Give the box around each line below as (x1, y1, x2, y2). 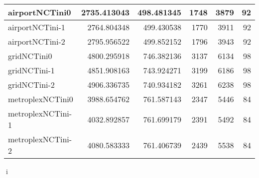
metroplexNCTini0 (8, 93, 73, 105)
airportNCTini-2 (8, 36, 65, 47)
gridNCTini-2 (8, 79, 55, 90)
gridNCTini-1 (8, 64, 55, 76)
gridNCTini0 (8, 50, 52, 61)
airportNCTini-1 (8, 21, 65, 33)
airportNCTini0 (8, 6, 71, 18)
